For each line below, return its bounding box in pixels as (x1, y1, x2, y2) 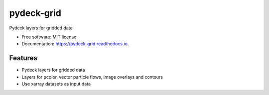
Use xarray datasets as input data (21, 81, 91, 87)
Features (9, 54, 37, 62)
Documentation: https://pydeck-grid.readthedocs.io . (21, 41, 129, 47)
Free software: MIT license (21, 34, 77, 40)
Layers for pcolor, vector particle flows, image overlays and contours (21, 74, 163, 80)
